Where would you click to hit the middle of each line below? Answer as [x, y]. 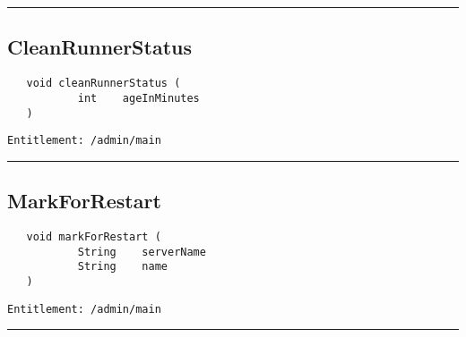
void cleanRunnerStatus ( [104, 84]
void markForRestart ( [94, 237]
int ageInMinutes [138, 98]
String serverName [142, 252]
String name [122, 267]
